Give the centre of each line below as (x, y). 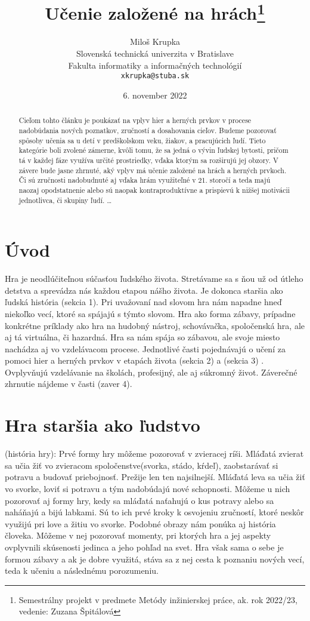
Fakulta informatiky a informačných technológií (155, 65)
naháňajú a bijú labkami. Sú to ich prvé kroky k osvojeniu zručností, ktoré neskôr (154, 512)
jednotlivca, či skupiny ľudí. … (65, 200)
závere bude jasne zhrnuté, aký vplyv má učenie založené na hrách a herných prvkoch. (153, 170)
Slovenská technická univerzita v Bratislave (155, 53)
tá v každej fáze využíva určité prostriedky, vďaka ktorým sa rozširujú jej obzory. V (148, 160)
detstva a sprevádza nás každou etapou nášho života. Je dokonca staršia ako (144, 290)
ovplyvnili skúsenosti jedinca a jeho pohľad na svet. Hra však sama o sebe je (144, 547)
